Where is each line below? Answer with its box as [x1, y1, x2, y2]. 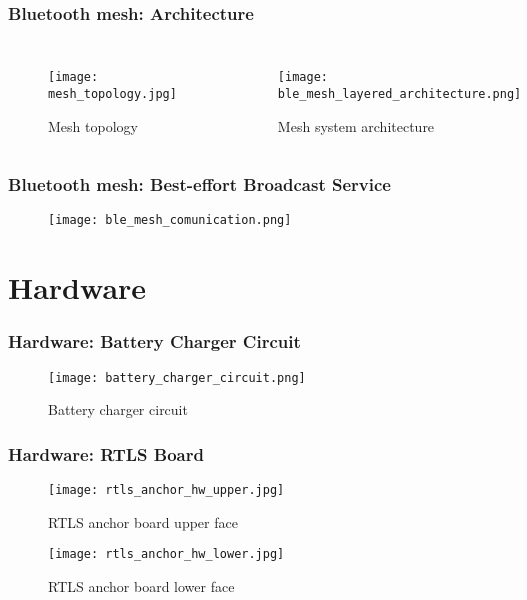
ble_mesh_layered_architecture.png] [277, 86, 522, 101]
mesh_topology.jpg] [48, 86, 177, 101]
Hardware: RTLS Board [8, 441, 204, 466]
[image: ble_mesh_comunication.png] [48, 213, 292, 228]
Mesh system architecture [277, 115, 435, 136]
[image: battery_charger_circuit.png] [48, 370, 306, 385]
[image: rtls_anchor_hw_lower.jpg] [48, 547, 285, 562]
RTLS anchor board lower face [48, 575, 235, 596]
